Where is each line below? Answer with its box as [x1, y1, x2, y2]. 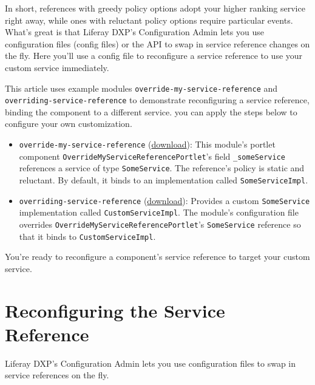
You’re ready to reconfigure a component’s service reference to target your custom [5, 250, 310, 263]
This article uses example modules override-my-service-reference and [5, 81, 278, 94]
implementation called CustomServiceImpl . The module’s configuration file [19, 206, 299, 219]
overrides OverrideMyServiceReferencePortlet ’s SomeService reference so [19, 218, 301, 230]
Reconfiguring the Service [5, 298, 225, 322]
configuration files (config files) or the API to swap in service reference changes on [5, 37, 310, 50]
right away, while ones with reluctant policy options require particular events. [5, 13, 293, 26]
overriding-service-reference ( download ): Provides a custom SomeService [19, 194, 310, 206]
